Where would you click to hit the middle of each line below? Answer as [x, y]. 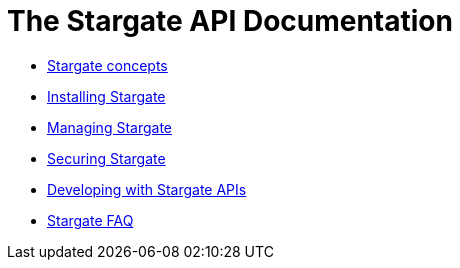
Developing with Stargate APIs [147, 189]
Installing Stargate [106, 96]
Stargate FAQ [90, 220]
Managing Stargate [109, 127]
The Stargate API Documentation [230, 21]
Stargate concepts [107, 65]
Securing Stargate [106, 158]
